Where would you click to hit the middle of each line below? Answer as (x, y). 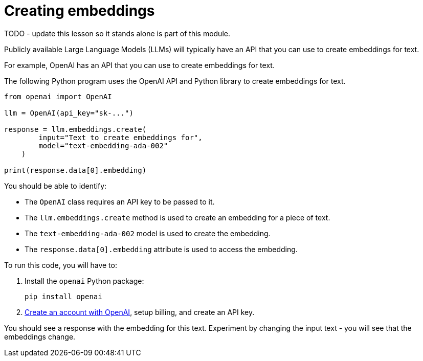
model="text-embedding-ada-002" (103, 145)
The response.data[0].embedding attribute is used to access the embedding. (161, 249)
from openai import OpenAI (58, 96)
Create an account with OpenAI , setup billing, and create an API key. (140, 312)
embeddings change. (40, 336)
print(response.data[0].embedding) (75, 170)
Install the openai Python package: (84, 281)
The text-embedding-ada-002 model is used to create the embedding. (148, 233)
